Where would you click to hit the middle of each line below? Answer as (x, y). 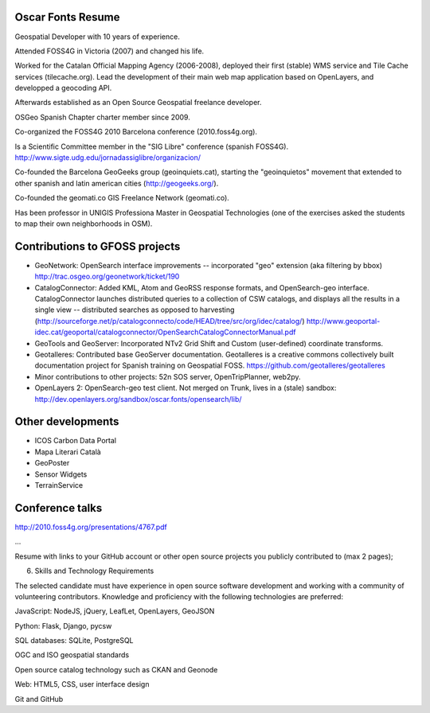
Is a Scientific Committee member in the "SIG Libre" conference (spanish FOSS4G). (152, 146)
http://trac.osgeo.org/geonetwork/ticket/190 (107, 277)
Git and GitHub (39, 699)
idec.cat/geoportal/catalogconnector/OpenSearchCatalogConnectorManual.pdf (165, 332)
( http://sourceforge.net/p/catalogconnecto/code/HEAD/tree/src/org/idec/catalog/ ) (170, 321)
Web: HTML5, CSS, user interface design (82, 684)
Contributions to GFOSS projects (98, 246)
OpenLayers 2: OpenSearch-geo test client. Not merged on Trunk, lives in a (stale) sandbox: (186, 388)
